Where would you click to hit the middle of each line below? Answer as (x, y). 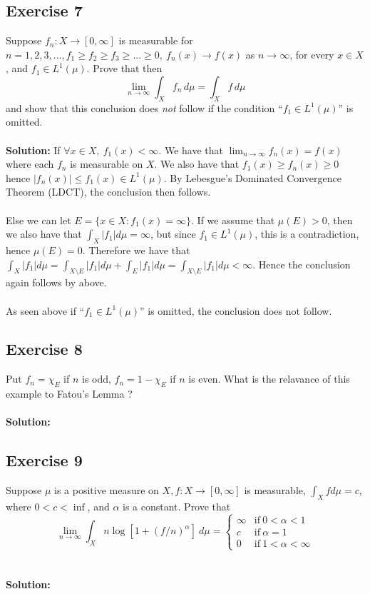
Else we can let (38, 220)
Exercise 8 (44, 349)
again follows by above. (56, 282)
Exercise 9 (44, 460)
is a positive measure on (107, 490)
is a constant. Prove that (177, 506)
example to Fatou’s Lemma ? (69, 394)
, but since (173, 234)
